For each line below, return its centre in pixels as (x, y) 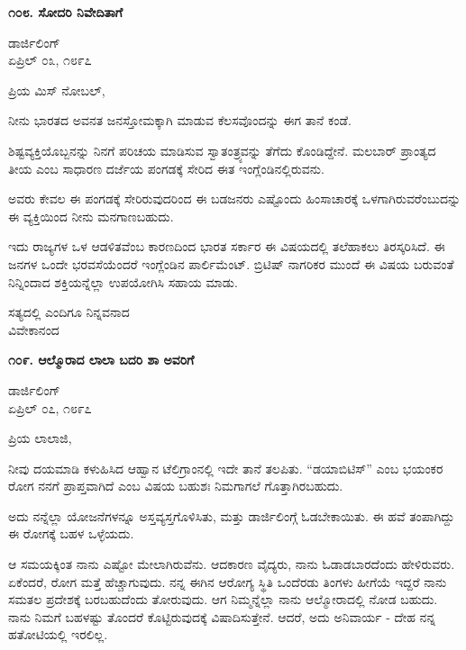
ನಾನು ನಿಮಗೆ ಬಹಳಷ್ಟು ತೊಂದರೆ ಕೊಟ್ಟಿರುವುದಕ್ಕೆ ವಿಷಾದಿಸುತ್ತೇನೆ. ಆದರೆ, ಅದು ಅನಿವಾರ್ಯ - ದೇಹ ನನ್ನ (222, 616)
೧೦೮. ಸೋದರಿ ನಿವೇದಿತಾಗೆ (66, 12)
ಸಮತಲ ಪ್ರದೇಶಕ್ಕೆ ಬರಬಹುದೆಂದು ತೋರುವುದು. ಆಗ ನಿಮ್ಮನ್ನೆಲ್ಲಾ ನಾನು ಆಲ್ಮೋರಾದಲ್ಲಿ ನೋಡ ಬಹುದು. (223, 599)
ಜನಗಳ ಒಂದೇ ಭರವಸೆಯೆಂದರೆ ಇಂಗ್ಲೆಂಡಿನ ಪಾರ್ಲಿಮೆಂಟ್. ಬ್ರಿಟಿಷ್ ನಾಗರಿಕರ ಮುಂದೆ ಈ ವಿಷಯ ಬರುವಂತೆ (231, 263)
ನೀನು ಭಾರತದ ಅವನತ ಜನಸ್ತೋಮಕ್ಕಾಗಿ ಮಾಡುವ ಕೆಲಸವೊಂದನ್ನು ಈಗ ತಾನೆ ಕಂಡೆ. (180, 120)
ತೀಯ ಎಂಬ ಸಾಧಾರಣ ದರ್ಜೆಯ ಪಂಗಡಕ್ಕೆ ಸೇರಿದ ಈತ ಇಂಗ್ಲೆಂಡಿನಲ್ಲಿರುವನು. (166, 168)
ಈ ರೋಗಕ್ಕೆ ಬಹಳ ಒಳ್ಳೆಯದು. (71, 533)
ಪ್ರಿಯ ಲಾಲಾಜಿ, (40, 438)
